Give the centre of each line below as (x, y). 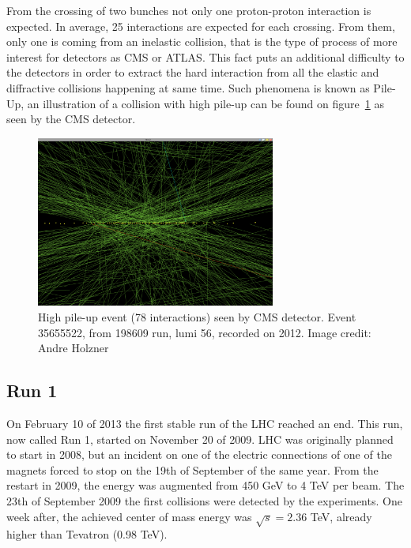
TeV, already (341, 516)
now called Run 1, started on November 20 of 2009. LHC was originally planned (200, 439)
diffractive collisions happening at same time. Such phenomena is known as (188, 87)
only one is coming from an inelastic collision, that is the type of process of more (202, 41)
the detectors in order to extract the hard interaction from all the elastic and (193, 72)
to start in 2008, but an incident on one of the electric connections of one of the (199, 454)
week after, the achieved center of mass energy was (129, 516)
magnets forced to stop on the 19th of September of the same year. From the (192, 469)
